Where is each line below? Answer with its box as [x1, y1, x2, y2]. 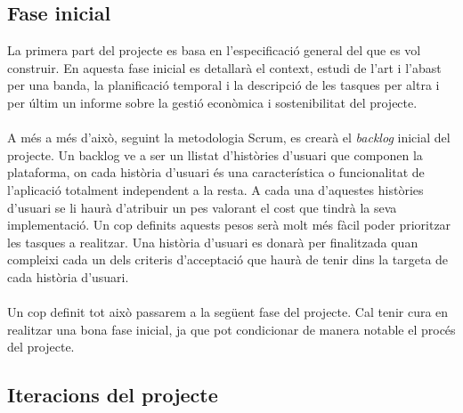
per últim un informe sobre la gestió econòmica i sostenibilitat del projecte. [7, 93, 418, 111]
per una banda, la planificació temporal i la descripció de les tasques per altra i [7, 76, 440, 94]
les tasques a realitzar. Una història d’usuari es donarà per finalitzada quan [7, 232, 418, 251]
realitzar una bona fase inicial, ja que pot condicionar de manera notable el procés [7, 320, 456, 338]
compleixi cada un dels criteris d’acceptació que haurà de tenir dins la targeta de [7, 250, 449, 269]
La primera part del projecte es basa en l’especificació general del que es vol [7, 41, 421, 60]
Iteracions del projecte [7, 381, 218, 409]
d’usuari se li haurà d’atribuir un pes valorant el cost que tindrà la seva [7, 198, 397, 216]
